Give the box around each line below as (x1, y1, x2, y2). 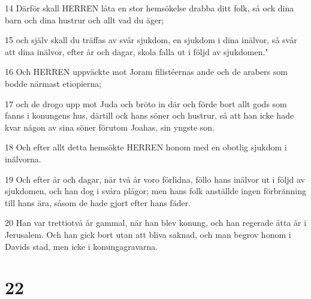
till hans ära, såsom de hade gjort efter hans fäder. (5, 196, 191, 209)
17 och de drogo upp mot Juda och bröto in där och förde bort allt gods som (5, 97, 287, 110)
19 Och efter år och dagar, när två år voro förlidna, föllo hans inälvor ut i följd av (5, 173, 305, 185)
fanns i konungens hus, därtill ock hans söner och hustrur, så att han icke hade (5, 109, 294, 122)
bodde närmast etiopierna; (5, 77, 102, 89)
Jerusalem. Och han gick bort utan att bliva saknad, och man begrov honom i (5, 228, 291, 240)
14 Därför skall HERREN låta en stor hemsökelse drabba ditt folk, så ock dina (5, 2, 294, 14)
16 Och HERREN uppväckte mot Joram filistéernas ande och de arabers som (5, 65, 288, 78)
